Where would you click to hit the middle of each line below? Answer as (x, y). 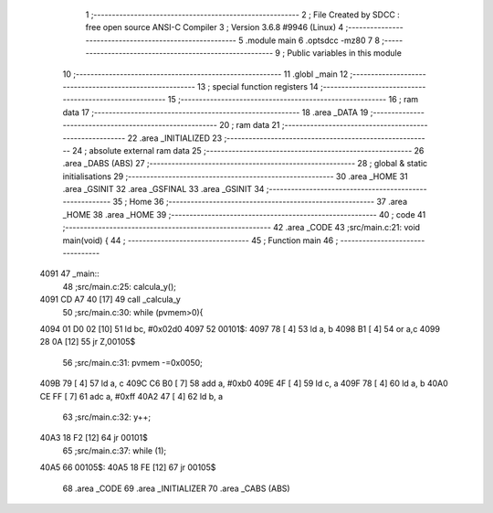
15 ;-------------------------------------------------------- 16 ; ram (293, 100)
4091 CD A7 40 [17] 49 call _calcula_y (110, 299)
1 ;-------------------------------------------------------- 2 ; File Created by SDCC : (243, 15)
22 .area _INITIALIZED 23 (175, 138)
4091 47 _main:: (69, 273)
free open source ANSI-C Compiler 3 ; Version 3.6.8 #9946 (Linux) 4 (215, 27)
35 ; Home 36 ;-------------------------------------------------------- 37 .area (260, 202)
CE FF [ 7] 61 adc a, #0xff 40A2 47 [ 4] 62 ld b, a (131, 396)
